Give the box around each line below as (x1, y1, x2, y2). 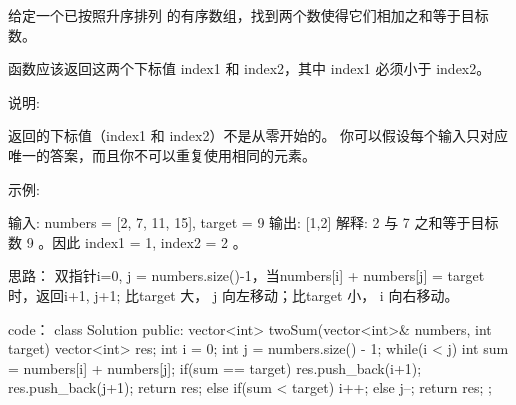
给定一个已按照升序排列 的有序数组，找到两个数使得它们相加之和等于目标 (8, 5, 489, 25)
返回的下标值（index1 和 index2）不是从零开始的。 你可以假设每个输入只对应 (8, 125, 509, 146)
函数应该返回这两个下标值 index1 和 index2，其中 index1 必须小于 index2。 (8, 58, 491, 79)
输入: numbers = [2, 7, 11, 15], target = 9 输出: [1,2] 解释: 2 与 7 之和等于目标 (8, 212, 499, 233)
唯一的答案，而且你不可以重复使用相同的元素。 (8, 144, 316, 165)
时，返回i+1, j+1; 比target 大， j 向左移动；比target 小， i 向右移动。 (8, 284, 459, 305)
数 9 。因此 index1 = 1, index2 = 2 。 (8, 231, 247, 252)
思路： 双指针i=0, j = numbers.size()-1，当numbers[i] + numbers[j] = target (8, 265, 485, 286)
